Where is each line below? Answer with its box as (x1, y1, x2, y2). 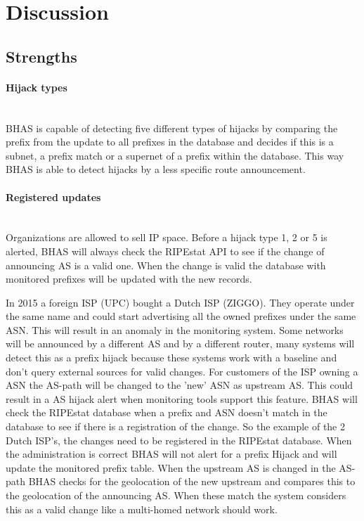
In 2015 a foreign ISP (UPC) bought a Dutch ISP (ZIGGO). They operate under (6, 295, 355, 309)
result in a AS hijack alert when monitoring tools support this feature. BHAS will (6, 391, 358, 406)
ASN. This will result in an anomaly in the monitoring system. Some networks (6, 322, 344, 337)
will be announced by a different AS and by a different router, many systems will (6, 336, 355, 351)
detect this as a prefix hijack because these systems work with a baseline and (6, 350, 337, 365)
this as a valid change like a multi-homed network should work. (6, 501, 278, 516)
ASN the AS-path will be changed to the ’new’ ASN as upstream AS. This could (6, 378, 353, 392)
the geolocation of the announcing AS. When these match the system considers (6, 488, 346, 502)
